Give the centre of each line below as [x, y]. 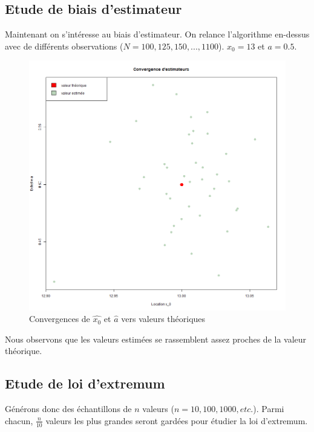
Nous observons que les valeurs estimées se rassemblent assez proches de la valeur [156, 339]
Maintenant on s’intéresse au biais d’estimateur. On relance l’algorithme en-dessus [157, 34]
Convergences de [60, 319]
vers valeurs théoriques [163, 319]
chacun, [19, 420]
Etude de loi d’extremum [85, 383]
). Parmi [269, 409]
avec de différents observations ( [64, 46]
